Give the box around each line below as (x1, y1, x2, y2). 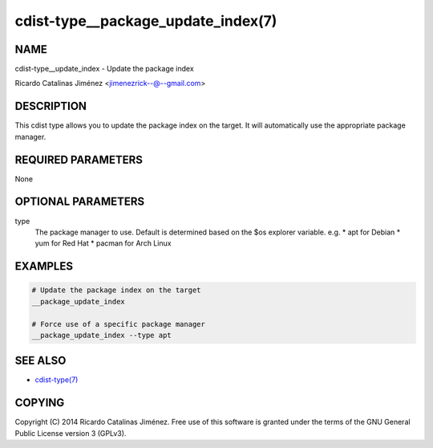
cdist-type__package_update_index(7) (14, 12, 277, 30)
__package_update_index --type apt (31, 330, 172, 340)
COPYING (14, 396, 65, 409)
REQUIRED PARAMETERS (14, 153, 144, 166)
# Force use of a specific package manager (31, 320, 206, 328)
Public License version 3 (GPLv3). (14, 428, 127, 438)
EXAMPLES (14, 259, 74, 273)
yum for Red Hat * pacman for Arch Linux (34, 238, 172, 248)
